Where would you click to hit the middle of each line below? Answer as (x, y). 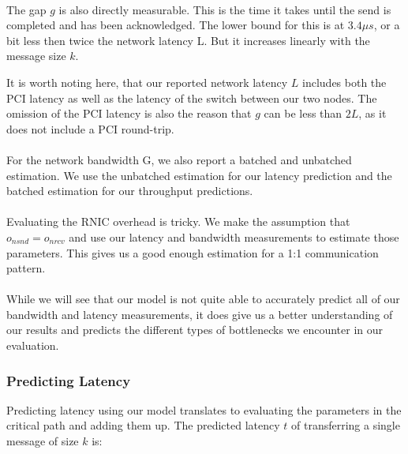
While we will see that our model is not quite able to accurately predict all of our (203, 299)
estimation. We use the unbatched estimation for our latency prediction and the (199, 175)
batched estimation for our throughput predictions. (130, 191)
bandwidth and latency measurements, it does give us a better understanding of (200, 314)
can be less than (303, 113)
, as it (372, 113)
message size (36, 56)
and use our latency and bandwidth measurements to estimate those (234, 236)
